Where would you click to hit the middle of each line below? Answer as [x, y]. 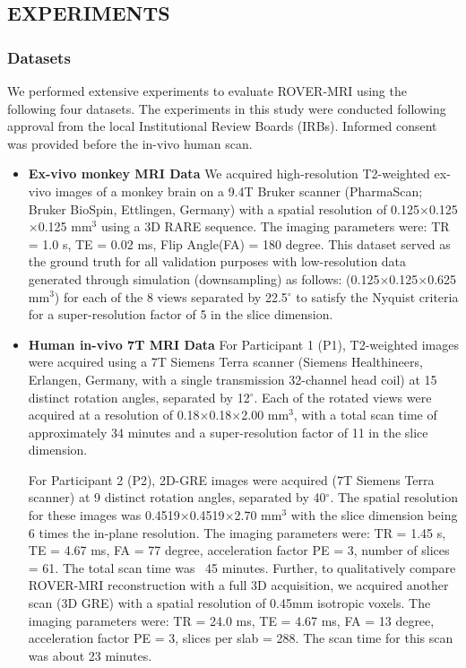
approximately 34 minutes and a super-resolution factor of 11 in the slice [228, 432]
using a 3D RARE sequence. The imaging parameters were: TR [275, 226]
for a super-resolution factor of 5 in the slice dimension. [181, 314]
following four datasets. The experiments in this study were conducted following [227, 108]
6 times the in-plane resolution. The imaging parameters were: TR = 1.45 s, [237, 532]
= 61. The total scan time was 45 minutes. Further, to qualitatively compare [242, 567]
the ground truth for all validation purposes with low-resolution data [217, 261]
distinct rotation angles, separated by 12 [139, 397]
